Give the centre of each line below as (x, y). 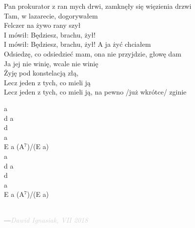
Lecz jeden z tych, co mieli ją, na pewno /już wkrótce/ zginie (95, 92)
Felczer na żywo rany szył (42, 25)
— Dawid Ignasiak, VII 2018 (46, 220)
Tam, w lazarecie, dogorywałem (51, 15)
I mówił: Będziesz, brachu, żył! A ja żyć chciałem (78, 44)
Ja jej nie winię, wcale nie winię (51, 63)
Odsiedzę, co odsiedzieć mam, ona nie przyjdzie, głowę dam (93, 53)
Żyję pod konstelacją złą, (41, 73)
